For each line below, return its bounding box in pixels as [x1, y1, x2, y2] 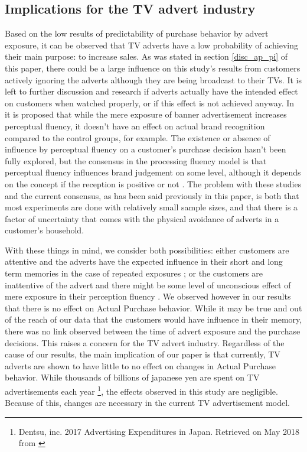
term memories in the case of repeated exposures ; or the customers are [5, 267, 263, 279]
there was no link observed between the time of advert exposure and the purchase [5, 325, 301, 337]
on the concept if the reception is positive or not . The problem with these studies [5, 177, 302, 190]
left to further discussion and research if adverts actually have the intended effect [5, 85, 298, 97]
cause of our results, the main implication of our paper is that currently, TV [5, 348, 280, 360]
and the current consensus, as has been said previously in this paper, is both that [5, 189, 299, 201]
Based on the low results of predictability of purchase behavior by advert [5, 27, 269, 40]
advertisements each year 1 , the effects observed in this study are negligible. [5, 383, 278, 397]
